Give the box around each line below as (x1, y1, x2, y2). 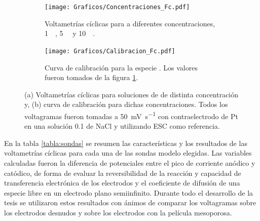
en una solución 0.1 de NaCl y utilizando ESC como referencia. (24, 121, 220, 131)
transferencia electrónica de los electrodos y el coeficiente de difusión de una (4, 177, 240, 188)
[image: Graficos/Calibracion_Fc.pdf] (45, 47, 175, 55)
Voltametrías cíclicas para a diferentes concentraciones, (45, 18, 215, 28)
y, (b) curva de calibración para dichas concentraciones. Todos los (24, 99, 228, 109)
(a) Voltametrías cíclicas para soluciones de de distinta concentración (24, 89, 239, 99)
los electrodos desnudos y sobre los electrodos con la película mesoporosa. (4, 207, 232, 217)
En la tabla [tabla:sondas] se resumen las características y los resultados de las (4, 137, 247, 148)
